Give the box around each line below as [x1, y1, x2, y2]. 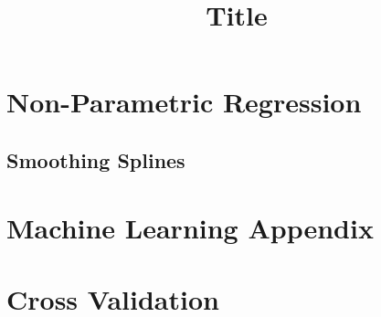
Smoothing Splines [6, 145, 185, 174]
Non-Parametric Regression [6, 83, 362, 121]
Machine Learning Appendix [6, 208, 374, 246]
